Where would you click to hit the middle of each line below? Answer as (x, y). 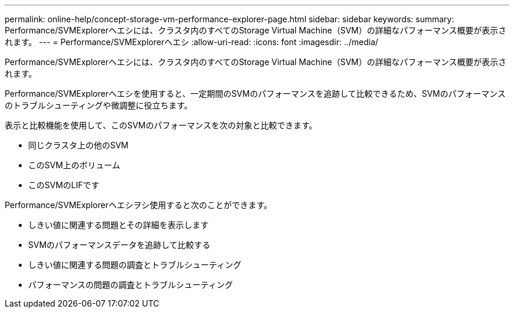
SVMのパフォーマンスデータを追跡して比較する (119, 245)
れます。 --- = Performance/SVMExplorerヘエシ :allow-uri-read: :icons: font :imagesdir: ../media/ (192, 42)
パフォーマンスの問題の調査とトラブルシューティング (131, 285)
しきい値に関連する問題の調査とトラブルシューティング (135, 265)
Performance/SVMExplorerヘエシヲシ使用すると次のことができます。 (138, 205)
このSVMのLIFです (64, 185)
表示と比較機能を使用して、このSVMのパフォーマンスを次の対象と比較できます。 (161, 125)
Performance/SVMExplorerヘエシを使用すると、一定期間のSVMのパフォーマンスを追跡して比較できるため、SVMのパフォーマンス (255, 93)
